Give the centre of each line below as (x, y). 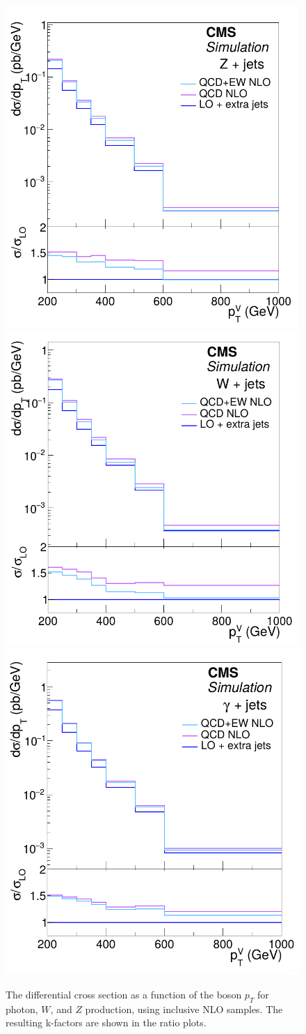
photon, (22, 1009)
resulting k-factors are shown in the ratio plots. (106, 1022)
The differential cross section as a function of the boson (124, 995)
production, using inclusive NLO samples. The (184, 1009)
